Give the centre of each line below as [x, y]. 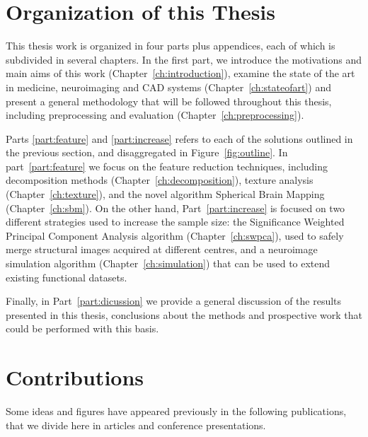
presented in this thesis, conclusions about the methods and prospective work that [184, 314]
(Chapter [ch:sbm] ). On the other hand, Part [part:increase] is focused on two [176, 208]
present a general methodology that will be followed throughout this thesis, [169, 101]
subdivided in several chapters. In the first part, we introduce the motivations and [184, 59]
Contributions [75, 377]
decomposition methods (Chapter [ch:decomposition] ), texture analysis [160, 180]
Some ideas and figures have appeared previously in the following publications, [176, 411]
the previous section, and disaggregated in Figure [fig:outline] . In [147, 152]
